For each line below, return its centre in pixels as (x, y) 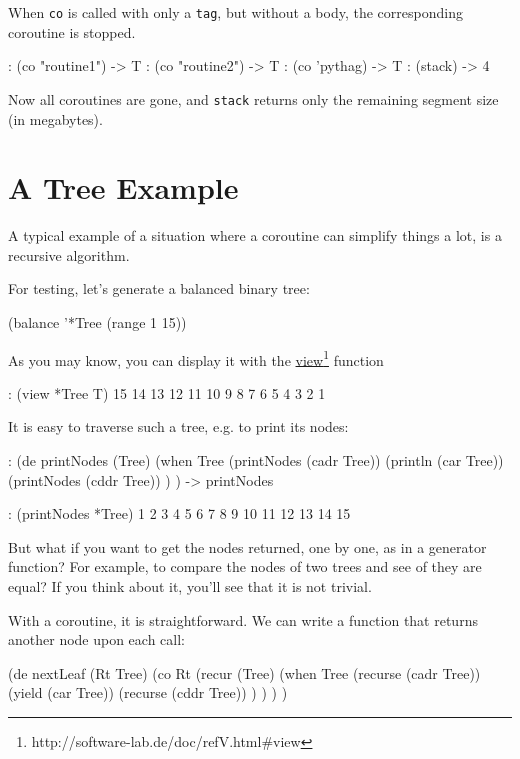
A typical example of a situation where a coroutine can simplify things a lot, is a (255, 235)
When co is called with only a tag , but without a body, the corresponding (235, 12)
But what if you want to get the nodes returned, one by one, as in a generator (247, 546)
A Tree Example (123, 187)
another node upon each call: (97, 639)
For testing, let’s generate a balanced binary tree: (159, 288)
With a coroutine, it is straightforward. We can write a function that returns (243, 619)
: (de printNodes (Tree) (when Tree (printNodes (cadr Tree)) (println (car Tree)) (256, 460)
